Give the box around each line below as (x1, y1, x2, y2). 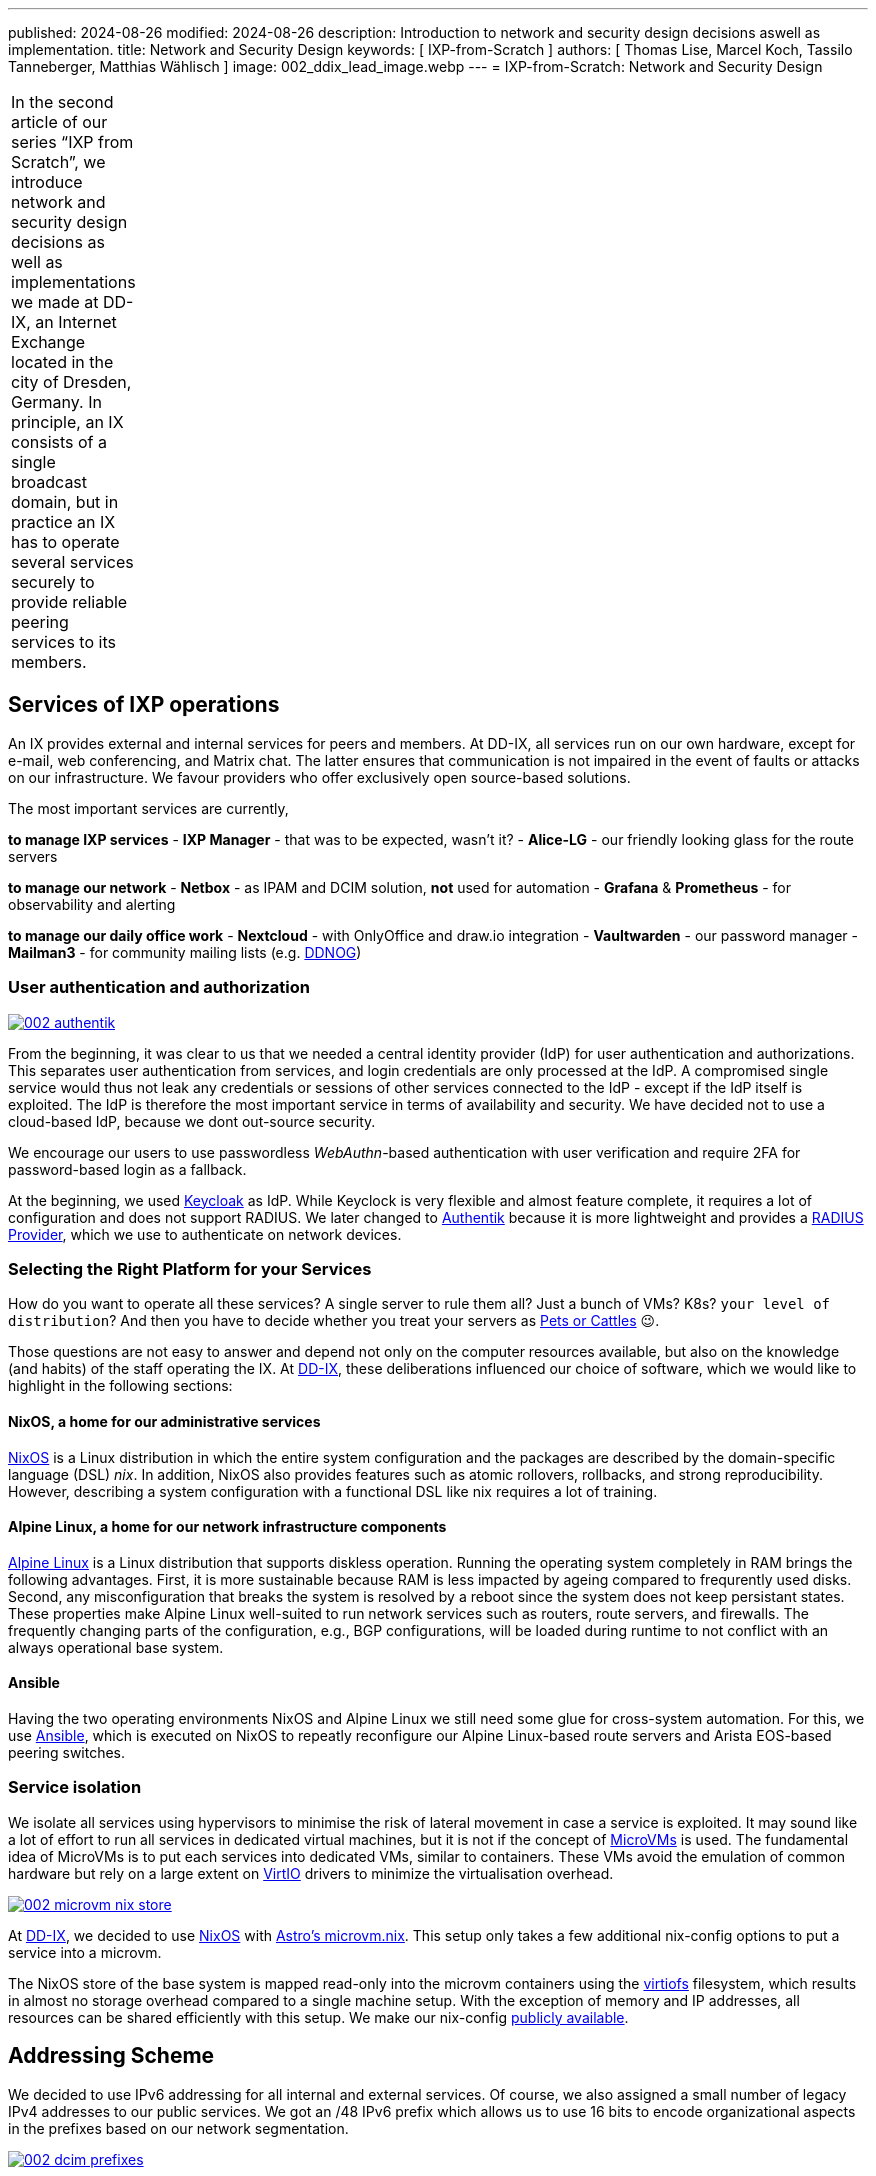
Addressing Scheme (8, 2043, 215, 2069)
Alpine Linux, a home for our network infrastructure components (8, 1518, 447, 1536)
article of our (11, 112, 108, 132)
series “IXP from (11, 132, 134, 152)
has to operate (11, 532, 120, 552)
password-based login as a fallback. (8, 1160, 247, 1178)
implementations (11, 272, 136, 292)
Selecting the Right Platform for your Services (8, 1258, 372, 1279)
